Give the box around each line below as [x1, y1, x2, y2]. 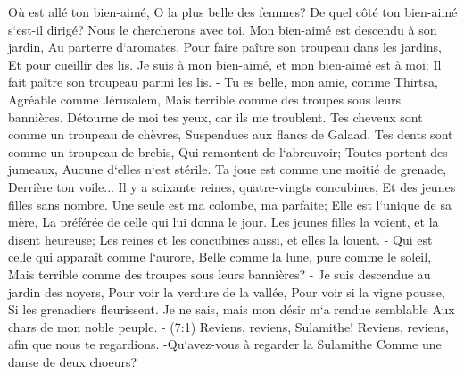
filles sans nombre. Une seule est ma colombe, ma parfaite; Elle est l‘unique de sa [8, 195, 452, 213]
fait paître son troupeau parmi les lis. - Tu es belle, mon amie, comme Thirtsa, [8, 72, 438, 91]
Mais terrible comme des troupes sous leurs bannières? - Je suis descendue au [8, 264, 431, 283]
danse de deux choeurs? [8, 352, 137, 370]
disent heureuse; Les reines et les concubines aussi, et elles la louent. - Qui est [8, 229, 433, 248]
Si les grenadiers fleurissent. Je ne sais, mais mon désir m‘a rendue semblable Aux [8, 300, 455, 319]
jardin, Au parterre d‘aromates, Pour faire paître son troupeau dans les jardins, [8, 37, 442, 56]
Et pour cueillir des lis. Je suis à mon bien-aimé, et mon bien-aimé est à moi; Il [8, 54, 442, 73]
